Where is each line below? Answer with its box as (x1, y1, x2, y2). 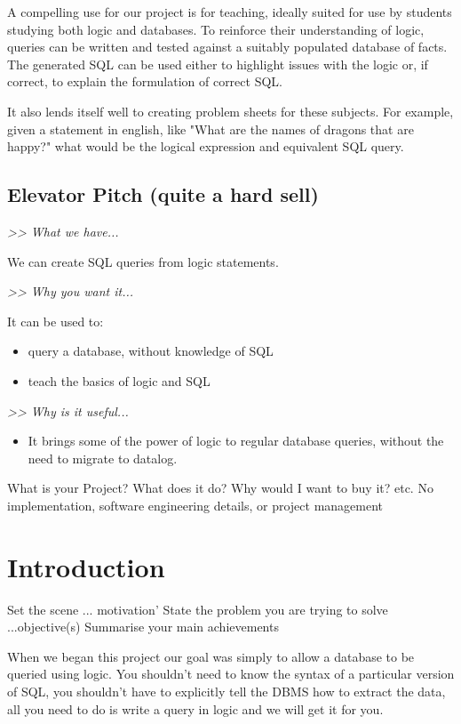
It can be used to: (7, 311, 104, 330)
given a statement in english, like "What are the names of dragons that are (7, 119, 414, 138)
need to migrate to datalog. (28, 448, 178, 467)
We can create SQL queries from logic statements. (7, 252, 279, 270)
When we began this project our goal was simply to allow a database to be (7, 647, 415, 665)
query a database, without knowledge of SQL (28, 342, 274, 360)
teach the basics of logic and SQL (28, 371, 211, 390)
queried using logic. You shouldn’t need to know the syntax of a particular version (7, 664, 455, 683)
